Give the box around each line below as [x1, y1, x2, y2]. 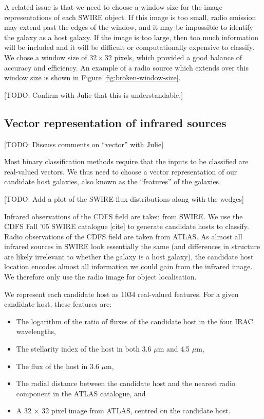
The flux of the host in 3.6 [16, 360, 99, 371]
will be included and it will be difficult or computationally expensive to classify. [4, 42, 255, 53]
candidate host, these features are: [4, 299, 112, 309]
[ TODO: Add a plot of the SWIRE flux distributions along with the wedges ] [4, 193, 244, 204]
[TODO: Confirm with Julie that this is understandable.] [4, 89, 183, 100]
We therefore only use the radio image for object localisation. [4, 271, 197, 282]
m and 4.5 [158, 343, 190, 354]
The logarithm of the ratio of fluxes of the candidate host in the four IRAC [16, 316, 253, 326]
